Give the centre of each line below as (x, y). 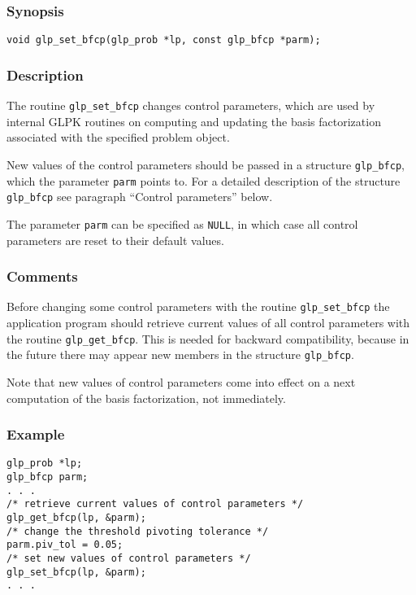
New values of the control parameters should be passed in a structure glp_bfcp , (206, 164)
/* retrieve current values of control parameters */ (155, 504)
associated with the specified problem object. (118, 137)
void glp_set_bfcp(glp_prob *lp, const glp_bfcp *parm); (164, 40)
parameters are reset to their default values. (115, 240)
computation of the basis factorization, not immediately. (146, 398)
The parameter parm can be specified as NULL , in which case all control (182, 223)
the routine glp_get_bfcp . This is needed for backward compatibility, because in (208, 338)
